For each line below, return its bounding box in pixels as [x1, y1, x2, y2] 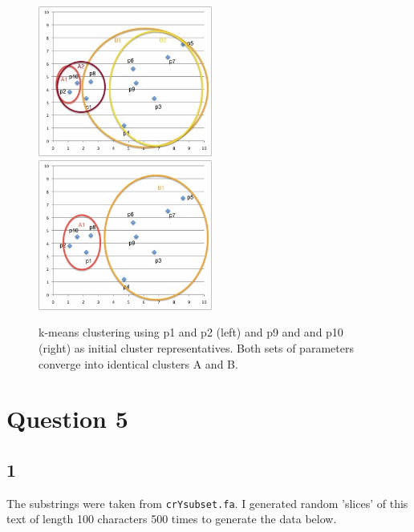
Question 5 [6, 402, 128, 435]
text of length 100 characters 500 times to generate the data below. [6, 510, 337, 527]
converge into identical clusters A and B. [39, 355, 238, 372]
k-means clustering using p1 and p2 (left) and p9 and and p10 [39, 324, 343, 341]
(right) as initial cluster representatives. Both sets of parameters [39, 340, 354, 356]
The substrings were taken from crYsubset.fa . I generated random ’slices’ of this [6, 494, 408, 511]
